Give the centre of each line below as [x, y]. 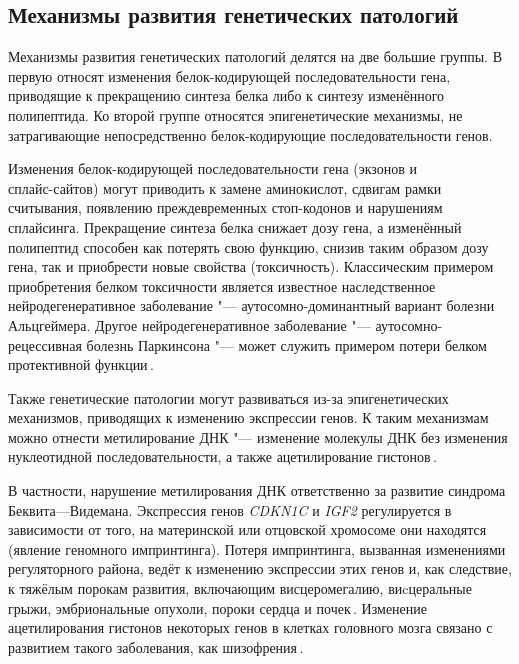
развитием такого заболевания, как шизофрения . [156, 646]
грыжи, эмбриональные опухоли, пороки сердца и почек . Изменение [218, 607]
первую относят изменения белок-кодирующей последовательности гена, [229, 75]
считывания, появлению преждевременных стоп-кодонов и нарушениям [225, 207]
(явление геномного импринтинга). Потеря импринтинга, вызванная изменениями [257, 548]
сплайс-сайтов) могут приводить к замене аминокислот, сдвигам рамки [225, 187]
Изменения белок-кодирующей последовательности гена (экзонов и [213, 168]
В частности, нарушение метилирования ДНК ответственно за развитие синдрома [257, 490]
